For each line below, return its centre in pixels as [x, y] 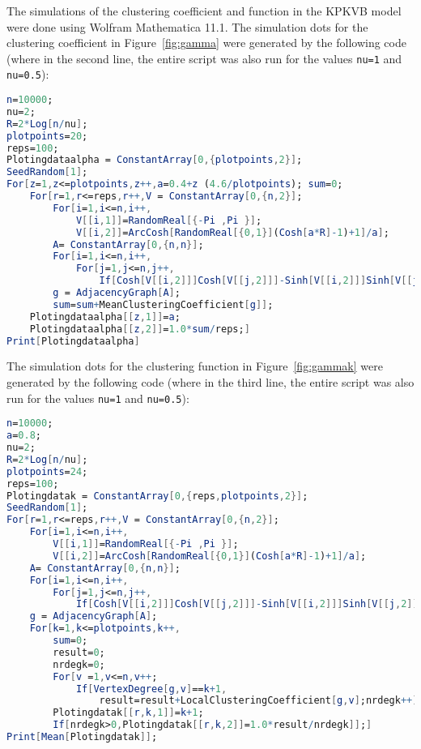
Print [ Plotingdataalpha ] [73, 341]
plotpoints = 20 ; [47, 136]
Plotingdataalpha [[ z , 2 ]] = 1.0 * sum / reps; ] [140, 329]
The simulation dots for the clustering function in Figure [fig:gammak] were [195, 366]
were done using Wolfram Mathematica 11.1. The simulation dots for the [187, 26]
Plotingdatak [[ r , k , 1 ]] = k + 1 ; [128, 713]
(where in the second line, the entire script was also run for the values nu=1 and [204, 58]
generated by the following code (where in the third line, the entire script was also [210, 382]
